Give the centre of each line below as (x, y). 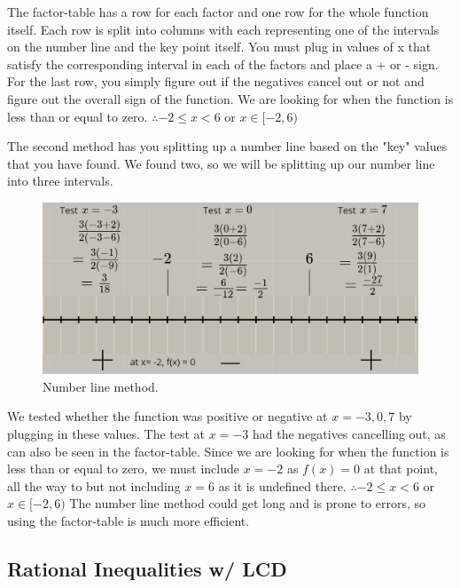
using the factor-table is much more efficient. (129, 521)
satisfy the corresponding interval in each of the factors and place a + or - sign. (223, 64)
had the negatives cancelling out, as (349, 434)
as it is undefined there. (282, 485)
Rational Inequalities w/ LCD (147, 569)
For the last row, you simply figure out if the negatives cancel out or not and (216, 81)
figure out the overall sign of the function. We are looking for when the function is (230, 98)
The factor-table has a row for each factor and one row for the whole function (218, 12)
